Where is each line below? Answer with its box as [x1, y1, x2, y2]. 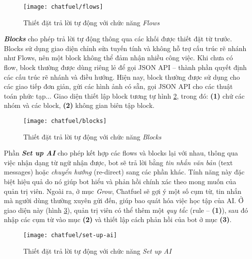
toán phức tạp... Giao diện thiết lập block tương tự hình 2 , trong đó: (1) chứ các [4, 90, 245, 101]
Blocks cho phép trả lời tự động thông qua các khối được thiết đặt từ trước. [4, 34, 232, 44]
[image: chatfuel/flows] [23, 3, 103, 10]
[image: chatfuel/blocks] [23, 118, 107, 124]
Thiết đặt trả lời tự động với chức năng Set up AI [23, 245, 172, 256]
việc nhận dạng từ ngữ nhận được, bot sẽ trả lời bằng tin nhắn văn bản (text [4, 157, 233, 167]
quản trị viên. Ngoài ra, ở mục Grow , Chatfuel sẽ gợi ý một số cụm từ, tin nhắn [4, 186, 242, 196]
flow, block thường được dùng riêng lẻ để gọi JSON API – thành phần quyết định [4, 62, 247, 72]
